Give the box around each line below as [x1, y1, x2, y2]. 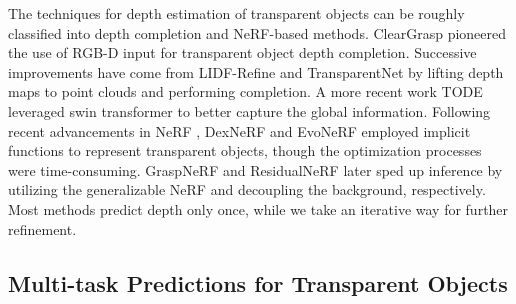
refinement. [8, 218, 77, 239]
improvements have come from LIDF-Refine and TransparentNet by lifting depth [8, 61, 504, 82]
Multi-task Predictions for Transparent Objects [8, 267, 508, 298]
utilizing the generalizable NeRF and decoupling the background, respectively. [8, 179, 486, 200]
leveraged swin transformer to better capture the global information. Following [8, 100, 491, 121]
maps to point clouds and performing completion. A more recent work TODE [8, 81, 483, 102]
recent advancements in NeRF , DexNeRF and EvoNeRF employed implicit [8, 120, 471, 141]
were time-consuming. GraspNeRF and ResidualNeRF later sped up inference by [8, 159, 503, 180]
